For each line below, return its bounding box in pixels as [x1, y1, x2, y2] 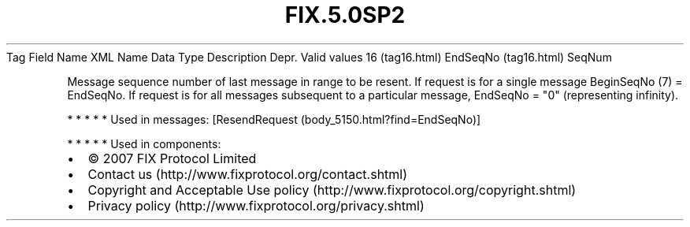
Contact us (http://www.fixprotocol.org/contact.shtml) [87, 166, 408, 182]
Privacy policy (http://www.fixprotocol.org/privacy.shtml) [87, 197, 425, 214]
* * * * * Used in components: [67, 136, 221, 151]
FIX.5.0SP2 [284, 2, 406, 28]
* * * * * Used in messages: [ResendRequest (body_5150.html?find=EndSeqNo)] [67, 112, 481, 126]
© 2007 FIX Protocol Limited [87, 150, 257, 166]
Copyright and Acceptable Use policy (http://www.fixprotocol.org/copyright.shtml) [87, 181, 577, 198]
